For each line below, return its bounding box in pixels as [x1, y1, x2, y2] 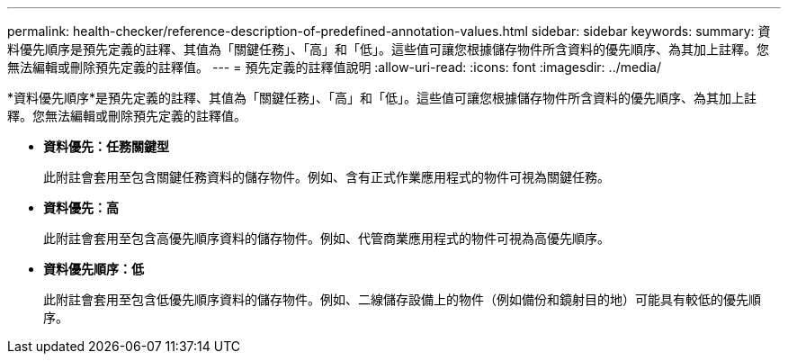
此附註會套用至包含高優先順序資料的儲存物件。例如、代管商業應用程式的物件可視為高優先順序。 [43, 230, 610, 246]
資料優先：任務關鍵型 [43, 139, 169, 154]
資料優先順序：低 [43, 261, 144, 276]
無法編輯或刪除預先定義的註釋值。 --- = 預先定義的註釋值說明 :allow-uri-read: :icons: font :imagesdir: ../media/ [7, 59, 662, 75]
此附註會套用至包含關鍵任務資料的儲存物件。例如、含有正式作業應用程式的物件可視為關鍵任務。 [43, 169, 610, 185]
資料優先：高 [43, 200, 119, 215]
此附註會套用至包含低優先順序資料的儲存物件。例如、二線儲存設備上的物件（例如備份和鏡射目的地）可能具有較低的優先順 [43, 292, 761, 307]
